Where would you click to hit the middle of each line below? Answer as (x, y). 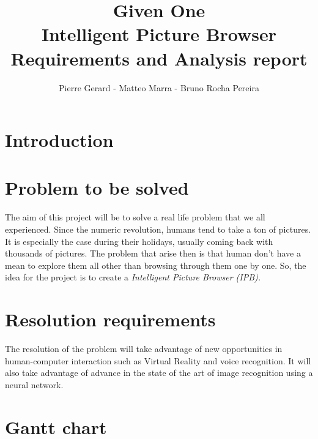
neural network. (34, 384)
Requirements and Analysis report (159, 58)
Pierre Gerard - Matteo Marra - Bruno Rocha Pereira (159, 87)
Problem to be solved (97, 188)
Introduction (59, 140)
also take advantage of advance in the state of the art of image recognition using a (159, 373)
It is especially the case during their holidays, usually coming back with (139, 241)
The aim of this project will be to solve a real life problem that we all (135, 217)
